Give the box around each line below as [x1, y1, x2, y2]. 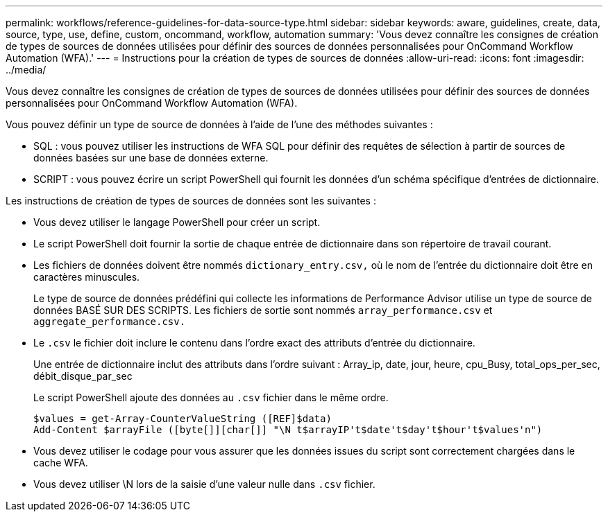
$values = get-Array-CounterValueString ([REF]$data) [33, 413, 332, 424]
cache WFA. [33, 457, 88, 468]
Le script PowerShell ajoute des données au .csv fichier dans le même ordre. [33, 392, 389, 403]
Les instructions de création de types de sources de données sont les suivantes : [6, 195, 376, 207]
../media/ [6, 64, 47, 76]
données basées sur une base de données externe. [33, 152, 269, 164]
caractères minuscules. [33, 271, 140, 283]
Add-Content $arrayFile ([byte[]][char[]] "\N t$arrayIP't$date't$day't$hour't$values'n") [33, 424, 543, 435]
